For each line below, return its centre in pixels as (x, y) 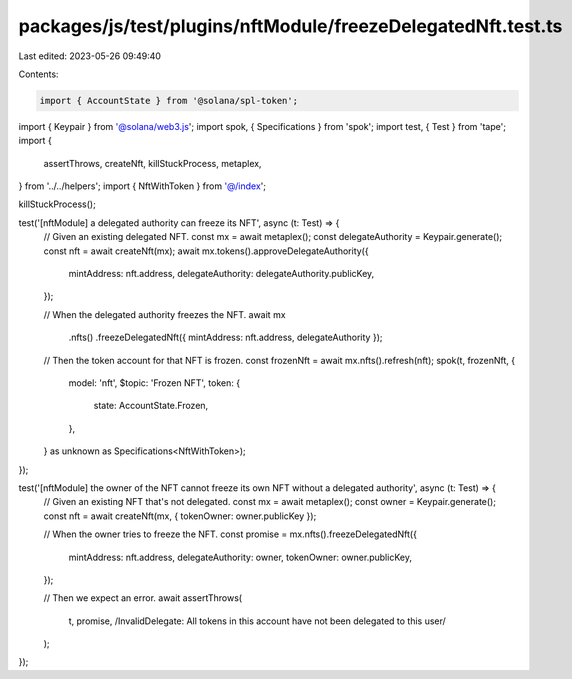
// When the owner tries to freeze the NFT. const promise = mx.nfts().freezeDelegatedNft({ (230, 534)
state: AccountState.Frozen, (151, 406)
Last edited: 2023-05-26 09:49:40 (90, 56)
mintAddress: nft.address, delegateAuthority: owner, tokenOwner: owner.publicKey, (240, 557)
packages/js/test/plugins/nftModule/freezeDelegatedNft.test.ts (290, 26)
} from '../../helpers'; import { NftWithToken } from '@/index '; (142, 186)
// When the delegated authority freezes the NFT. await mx (164, 314)
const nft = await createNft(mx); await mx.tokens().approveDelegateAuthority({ (206, 251)
